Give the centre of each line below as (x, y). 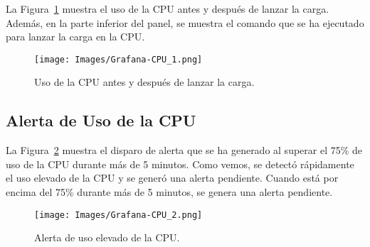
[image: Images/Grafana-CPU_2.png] (118, 215)
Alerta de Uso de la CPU (101, 120)
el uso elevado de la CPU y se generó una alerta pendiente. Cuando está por (172, 178)
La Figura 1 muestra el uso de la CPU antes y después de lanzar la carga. (168, 9)
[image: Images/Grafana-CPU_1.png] (118, 59)
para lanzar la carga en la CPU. (75, 37)
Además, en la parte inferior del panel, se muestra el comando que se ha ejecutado (185, 22)
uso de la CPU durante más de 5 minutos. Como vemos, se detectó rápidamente (180, 164)
